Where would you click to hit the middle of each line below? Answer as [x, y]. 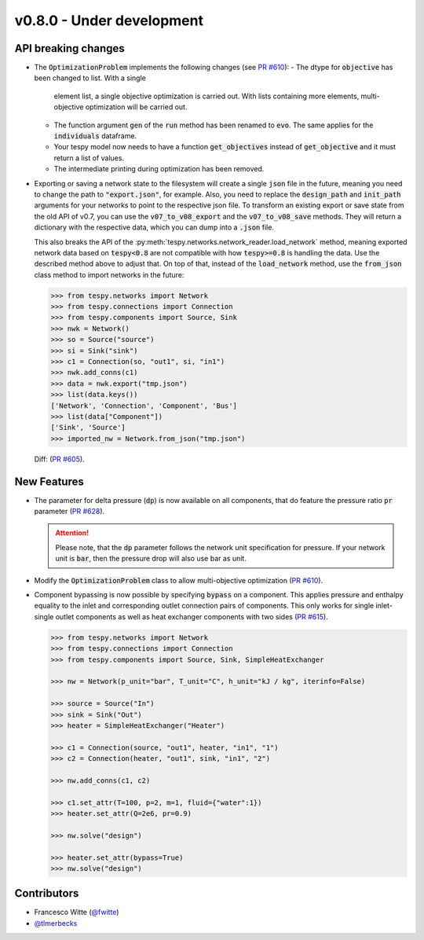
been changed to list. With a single [90, 78]
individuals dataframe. [95, 136]
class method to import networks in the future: [109, 274]
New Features [49, 481]
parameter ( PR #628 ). [69, 512]
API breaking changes [69, 48]
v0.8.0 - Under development [109, 20]
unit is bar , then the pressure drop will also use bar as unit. [151, 559]
